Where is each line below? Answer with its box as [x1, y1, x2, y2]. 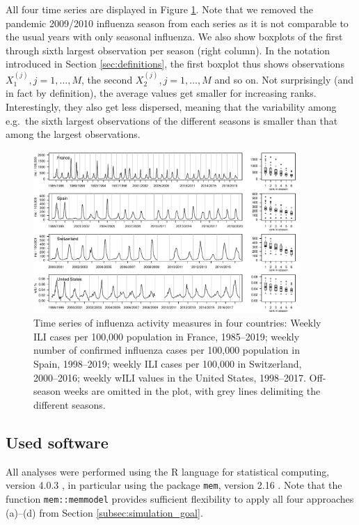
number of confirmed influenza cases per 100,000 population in [33, 343, 300, 357]
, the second [81, 72, 133, 86]
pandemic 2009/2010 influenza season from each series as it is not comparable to [6, 15, 349, 30]
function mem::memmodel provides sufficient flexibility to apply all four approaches [6, 491, 354, 506]
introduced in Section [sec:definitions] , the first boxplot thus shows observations [6, 56, 344, 71]
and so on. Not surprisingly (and [214, 72, 353, 86]
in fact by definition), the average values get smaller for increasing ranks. [6, 86, 317, 100]
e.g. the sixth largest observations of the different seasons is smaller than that [6, 113, 338, 127]
